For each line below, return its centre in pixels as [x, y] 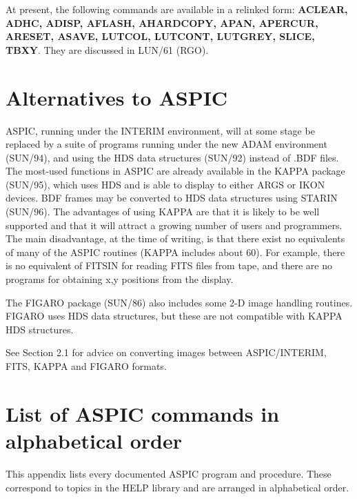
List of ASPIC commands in [143, 413]
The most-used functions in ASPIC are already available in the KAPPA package [175, 171]
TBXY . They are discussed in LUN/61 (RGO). [107, 49]
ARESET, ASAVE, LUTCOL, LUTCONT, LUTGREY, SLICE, [160, 36]
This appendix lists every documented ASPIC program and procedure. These [169, 473]
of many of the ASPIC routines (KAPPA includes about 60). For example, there [175, 252]
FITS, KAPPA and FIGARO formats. [86, 366]
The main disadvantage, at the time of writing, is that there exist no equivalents [175, 238]
